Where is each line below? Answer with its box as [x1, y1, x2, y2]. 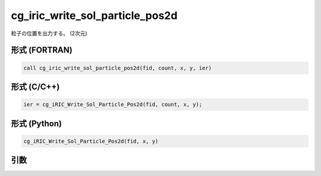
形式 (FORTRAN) [11, 45, 73, 55]
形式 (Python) [11, 118, 62, 128]
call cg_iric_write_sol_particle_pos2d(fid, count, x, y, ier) [23, 64, 212, 71]
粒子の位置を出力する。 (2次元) [11, 30, 87, 37]
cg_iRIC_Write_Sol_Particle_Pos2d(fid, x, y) [23, 137, 159, 144]
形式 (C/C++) [11, 81, 60, 92]
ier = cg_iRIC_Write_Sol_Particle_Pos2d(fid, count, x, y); [23, 101, 203, 108]
